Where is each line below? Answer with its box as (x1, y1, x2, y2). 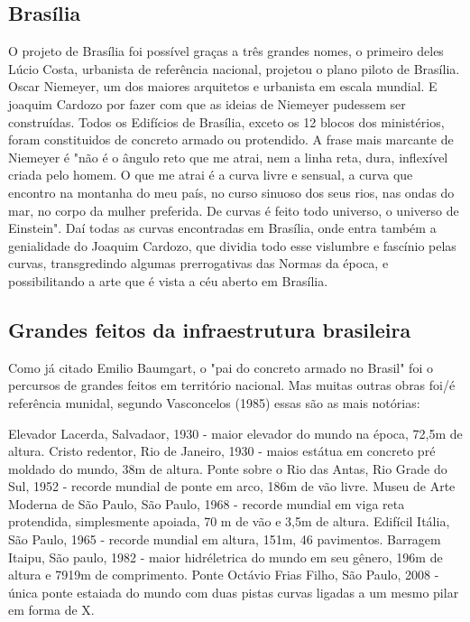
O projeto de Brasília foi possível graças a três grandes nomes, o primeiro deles (8, 42, 444, 60)
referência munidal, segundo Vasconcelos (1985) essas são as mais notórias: (8, 393, 420, 412)
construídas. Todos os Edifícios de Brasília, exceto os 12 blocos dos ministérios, (8, 112, 445, 131)
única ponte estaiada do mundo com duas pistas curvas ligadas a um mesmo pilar (8, 582, 459, 601)
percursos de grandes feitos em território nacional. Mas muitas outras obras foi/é (8, 376, 456, 395)
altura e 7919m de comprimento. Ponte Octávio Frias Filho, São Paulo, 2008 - (8, 565, 439, 584)
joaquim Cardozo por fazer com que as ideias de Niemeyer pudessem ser (8, 94, 406, 113)
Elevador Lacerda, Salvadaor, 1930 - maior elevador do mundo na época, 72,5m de (8, 423, 463, 442)
